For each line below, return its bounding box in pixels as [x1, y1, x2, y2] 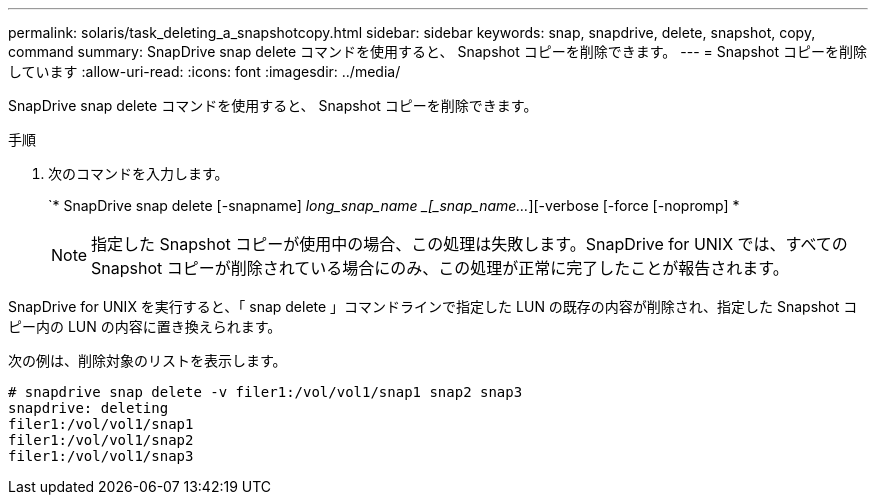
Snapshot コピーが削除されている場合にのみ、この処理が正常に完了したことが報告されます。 [91, 258, 789, 278]
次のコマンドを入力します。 [48, 165, 229, 182]
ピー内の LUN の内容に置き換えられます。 [8, 318, 282, 335]
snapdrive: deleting [8, 400, 169, 416]
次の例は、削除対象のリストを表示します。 [8, 352, 287, 369]
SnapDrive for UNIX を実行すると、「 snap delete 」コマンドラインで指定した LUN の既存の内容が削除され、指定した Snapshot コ [8, 298, 858, 315]
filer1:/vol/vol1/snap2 [8, 432, 194, 448]
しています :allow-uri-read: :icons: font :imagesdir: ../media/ [8, 63, 401, 80]
